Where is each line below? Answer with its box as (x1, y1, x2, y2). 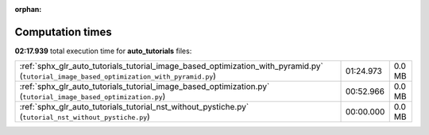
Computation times (14, 25, 112, 39)
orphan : (14, 5, 42, 13)
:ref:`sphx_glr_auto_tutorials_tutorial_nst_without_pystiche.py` (19, 102, 249, 113)
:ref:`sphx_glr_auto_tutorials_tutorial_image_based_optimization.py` (19, 81, 270, 92)
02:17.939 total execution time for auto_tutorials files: (14, 46, 192, 56)
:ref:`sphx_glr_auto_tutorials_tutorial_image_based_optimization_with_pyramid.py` (19, 60, 323, 71)
